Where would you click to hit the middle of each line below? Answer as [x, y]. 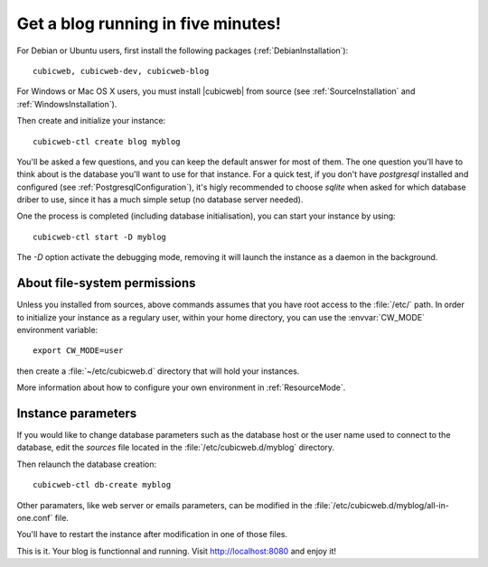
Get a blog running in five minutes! [149, 23]
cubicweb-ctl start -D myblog [100, 237]
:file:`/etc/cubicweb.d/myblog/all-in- [381, 505]
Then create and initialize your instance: [91, 121]
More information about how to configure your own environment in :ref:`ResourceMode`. [181, 387]
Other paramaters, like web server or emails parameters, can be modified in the [164, 505]
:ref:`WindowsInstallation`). [67, 104]
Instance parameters [77, 413]
